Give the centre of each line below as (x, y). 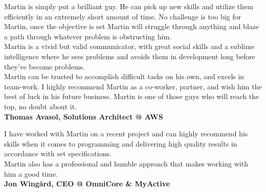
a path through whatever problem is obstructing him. (88, 36)
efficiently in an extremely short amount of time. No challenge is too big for (123, 16)
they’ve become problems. (45, 66)
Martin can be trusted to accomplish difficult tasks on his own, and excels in (124, 76)
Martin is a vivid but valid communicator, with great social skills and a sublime (129, 46)
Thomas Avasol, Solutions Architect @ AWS (84, 116)
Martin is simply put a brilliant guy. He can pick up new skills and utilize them (129, 6)
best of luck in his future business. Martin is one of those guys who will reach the (132, 96)
